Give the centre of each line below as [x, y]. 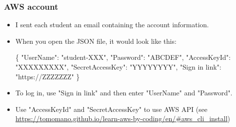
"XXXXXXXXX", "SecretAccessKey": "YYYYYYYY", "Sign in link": [118, 67]
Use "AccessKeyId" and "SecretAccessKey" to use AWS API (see [111, 109]
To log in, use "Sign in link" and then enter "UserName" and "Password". [124, 93]
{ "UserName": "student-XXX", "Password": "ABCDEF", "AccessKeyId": [123, 57]
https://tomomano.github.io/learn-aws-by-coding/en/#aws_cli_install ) [123, 118]
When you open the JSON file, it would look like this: [96, 41]
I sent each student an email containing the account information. [112, 25]
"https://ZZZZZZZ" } [48, 76]
